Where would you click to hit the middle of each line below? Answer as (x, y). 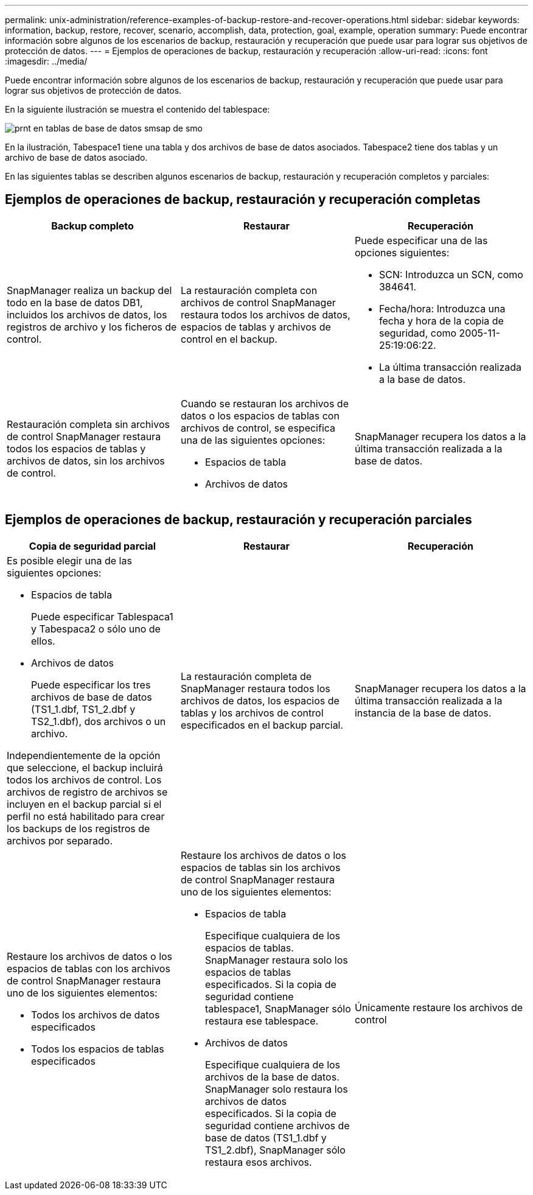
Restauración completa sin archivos (88, 424)
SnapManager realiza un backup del (89, 290)
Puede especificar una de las (421, 240)
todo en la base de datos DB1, (75, 302)
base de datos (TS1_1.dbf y (266, 1137)
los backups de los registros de (78, 828)
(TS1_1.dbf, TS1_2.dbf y (83, 709)
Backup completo (92, 226)
